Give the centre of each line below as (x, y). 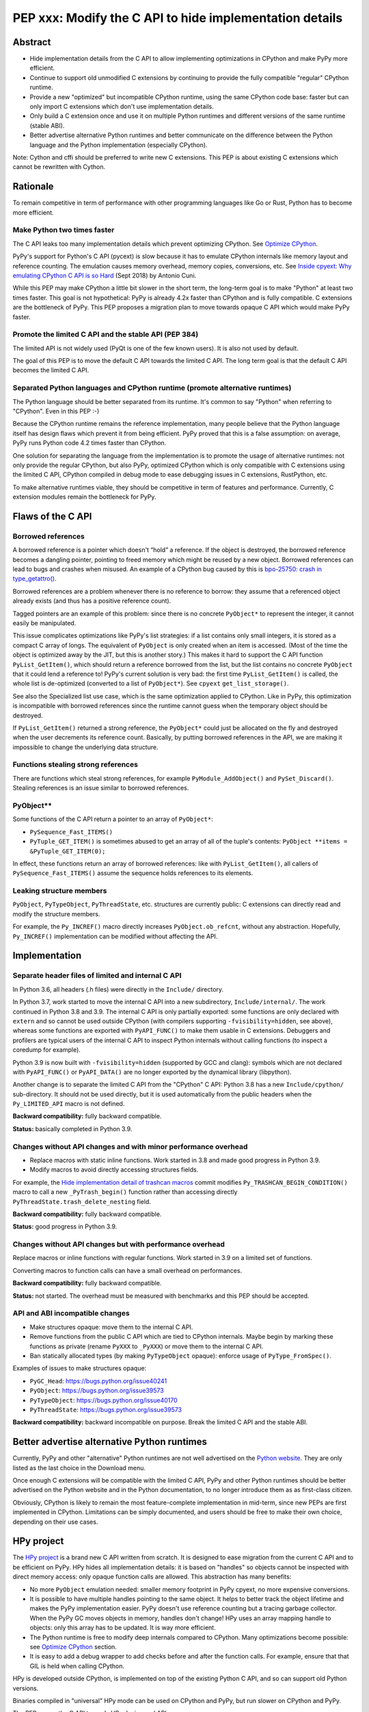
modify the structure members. (56, 914)
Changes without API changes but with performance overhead (119, 1244)
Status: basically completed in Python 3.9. (72, 1129)
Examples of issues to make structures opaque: (80, 1368)
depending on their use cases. (55, 1522)
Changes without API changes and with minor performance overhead (130, 1146)
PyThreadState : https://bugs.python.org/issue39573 (106, 1409)
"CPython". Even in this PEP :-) (56, 411)
